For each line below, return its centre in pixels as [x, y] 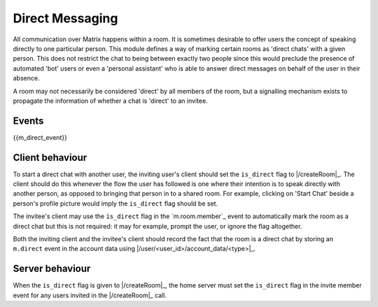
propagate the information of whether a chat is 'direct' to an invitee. [110, 101]
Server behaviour [52, 269]
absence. [26, 78]
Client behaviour [50, 157]
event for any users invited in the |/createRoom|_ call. [90, 295]
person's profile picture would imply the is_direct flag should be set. [115, 204]
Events [28, 121]
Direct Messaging [65, 18]
